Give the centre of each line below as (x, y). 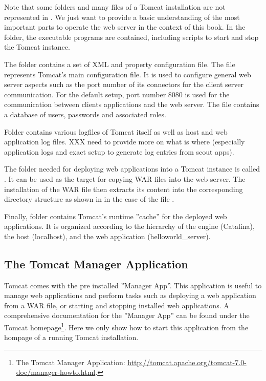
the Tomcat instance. (37, 47)
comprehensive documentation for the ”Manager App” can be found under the (127, 315)
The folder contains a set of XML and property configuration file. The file (120, 64)
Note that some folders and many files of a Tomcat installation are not (115, 7)
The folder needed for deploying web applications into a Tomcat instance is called (132, 169)
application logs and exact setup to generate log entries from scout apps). (119, 151)
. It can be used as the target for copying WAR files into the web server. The (125, 178)
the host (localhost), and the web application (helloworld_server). (107, 236)
